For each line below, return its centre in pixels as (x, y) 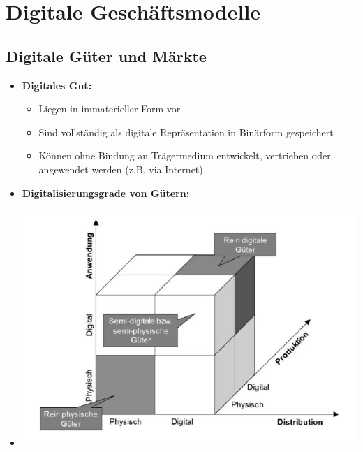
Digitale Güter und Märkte (106, 56)
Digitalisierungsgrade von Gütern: (106, 192)
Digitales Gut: (57, 85)
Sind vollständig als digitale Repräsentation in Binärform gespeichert (186, 132)
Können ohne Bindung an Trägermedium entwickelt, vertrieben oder (185, 155)
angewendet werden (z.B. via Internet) (121, 169)
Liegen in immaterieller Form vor (110, 109)
